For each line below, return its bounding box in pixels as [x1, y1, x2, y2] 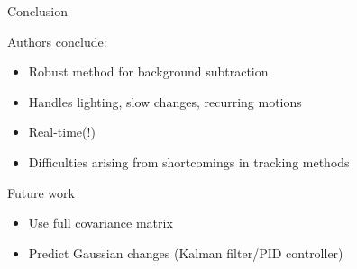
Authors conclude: [7, 31, 107, 50]
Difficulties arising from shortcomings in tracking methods [28, 152, 350, 171]
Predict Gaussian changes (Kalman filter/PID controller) [28, 243, 343, 262]
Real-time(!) [28, 122, 96, 141]
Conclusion [7, 2, 68, 20]
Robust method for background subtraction [28, 62, 269, 81]
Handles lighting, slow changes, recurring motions [28, 92, 302, 111]
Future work [7, 183, 75, 202]
